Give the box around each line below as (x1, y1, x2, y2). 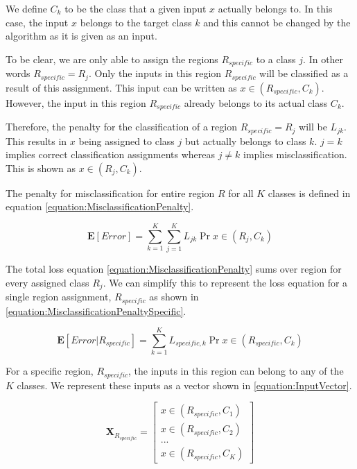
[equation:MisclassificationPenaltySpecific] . (6, 303, 186, 318)
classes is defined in (268, 185, 351, 200)
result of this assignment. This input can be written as (6, 80, 237, 94)
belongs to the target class (80, 15, 192, 29)
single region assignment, (6, 289, 112, 304)
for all (228, 185, 254, 200)
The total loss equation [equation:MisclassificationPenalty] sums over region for (6, 262, 342, 276)
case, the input (6, 15, 69, 29)
